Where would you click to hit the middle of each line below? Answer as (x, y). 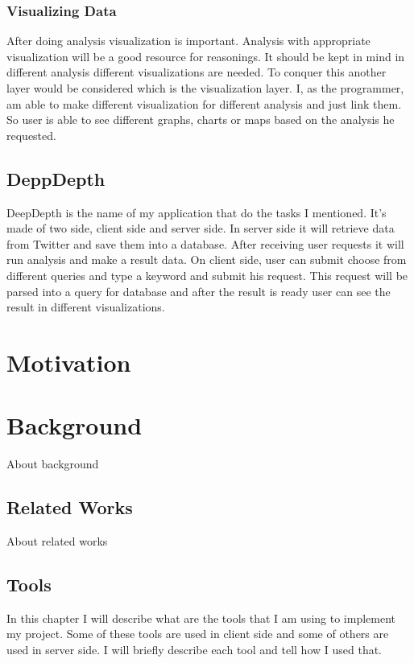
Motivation (69, 362)
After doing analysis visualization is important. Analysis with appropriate (188, 41)
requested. (31, 135)
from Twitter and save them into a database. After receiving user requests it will (205, 243)
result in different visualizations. (86, 307)
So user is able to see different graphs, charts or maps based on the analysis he (201, 119)
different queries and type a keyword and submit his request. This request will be (207, 275)
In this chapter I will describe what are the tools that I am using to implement (201, 618)
